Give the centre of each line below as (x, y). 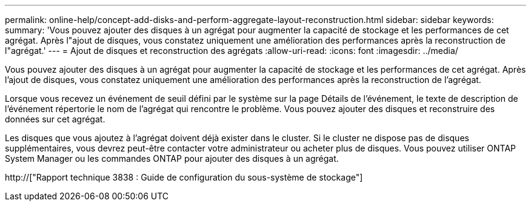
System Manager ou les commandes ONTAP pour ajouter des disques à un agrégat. (172, 158)
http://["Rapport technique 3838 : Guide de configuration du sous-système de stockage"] (184, 177)
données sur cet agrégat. (55, 119)
